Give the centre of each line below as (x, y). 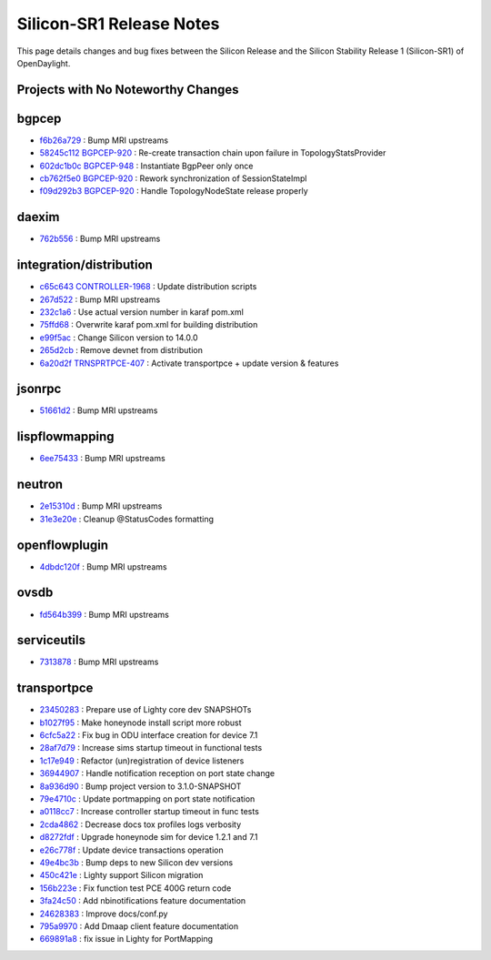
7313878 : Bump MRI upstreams (99, 662)
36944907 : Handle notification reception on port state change (157, 773)
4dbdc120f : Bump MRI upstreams (103, 566)
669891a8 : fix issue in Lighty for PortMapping (126, 939)
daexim (38, 217)
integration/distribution (85, 265)
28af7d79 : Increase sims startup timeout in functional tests (151, 748)
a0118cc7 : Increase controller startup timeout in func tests (149, 812)
